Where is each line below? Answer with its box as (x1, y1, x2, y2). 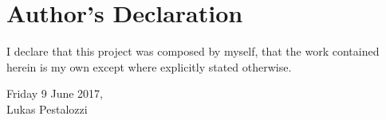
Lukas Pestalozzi (6, 100, 88, 117)
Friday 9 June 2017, (6, 85, 104, 102)
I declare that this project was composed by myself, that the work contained (6, 43, 380, 60)
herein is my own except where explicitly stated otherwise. (6, 58, 292, 75)
